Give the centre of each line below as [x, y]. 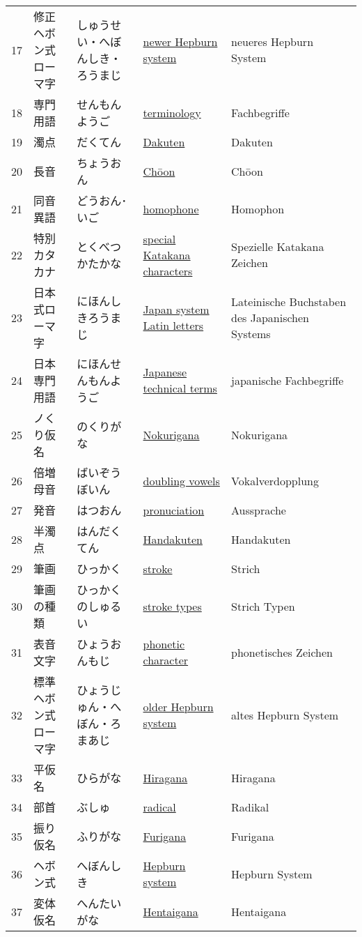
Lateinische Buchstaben [289, 301]
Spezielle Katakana [278, 246]
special [159, 238]
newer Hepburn [180, 41]
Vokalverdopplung [275, 480]
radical [159, 807]
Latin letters [173, 325]
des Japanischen [270, 317]
